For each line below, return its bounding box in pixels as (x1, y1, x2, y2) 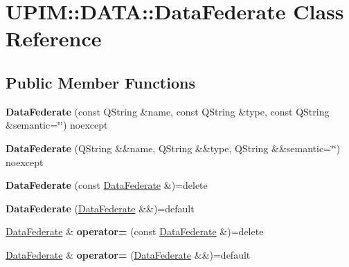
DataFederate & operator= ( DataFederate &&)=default (6, 247, 251, 261)
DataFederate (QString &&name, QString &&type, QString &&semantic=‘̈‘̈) (6, 140, 341, 155)
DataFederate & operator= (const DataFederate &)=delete (6, 224, 264, 239)
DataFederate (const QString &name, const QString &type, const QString (6, 104, 330, 118)
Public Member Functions (6, 71, 195, 93)
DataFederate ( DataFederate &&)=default (6, 201, 195, 215)
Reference (6, 24, 102, 53)
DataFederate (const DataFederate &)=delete (6, 178, 208, 192)
